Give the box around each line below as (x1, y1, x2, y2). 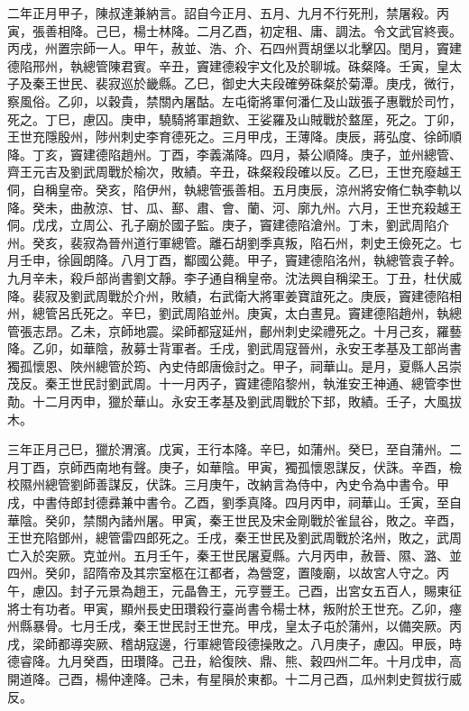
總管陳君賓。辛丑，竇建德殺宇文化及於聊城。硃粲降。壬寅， (82, 56, 437, 75)
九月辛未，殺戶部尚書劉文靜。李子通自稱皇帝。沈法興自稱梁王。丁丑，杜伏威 (7, 268, 462, 287)
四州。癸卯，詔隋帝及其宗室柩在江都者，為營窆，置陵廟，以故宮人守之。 (7, 563, 437, 582)
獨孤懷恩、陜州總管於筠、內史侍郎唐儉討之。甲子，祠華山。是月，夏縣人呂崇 (7, 356, 462, 375)
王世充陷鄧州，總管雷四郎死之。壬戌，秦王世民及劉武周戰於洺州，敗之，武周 (7, 528, 462, 547)
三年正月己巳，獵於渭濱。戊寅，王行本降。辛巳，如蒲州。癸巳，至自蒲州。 (7, 440, 449, 459)
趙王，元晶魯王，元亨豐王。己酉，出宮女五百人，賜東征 (133, 581, 462, 599)
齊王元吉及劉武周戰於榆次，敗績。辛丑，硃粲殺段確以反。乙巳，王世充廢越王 (7, 162, 462, 181)
